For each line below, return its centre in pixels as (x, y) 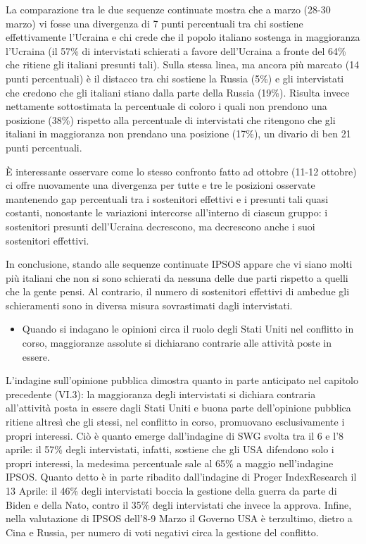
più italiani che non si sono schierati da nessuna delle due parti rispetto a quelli (177, 277)
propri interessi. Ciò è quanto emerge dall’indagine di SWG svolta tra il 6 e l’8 (175, 435)
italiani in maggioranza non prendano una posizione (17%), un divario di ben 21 (178, 134)
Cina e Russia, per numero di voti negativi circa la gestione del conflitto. (162, 532)
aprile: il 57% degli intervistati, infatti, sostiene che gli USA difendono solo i (170, 449)
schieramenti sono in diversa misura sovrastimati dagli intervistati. (149, 305)
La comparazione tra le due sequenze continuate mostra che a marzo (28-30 (168, 9)
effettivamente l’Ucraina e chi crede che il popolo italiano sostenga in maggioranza (183, 37)
